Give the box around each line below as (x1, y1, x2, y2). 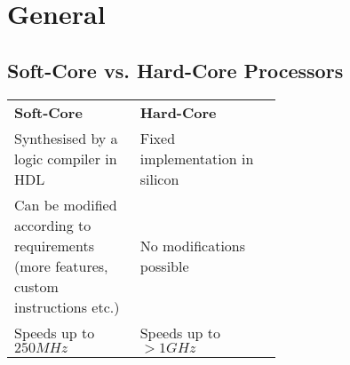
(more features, (14, 255, 108, 276)
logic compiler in (14, 147, 117, 169)
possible (139, 255, 189, 276)
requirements (14, 234, 94, 256)
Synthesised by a (14, 127, 118, 148)
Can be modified (14, 194, 117, 215)
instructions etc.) (14, 296, 120, 317)
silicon (139, 168, 179, 189)
